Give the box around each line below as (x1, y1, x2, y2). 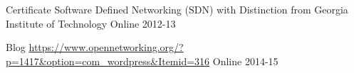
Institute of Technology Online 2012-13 (6, 16, 176, 30)
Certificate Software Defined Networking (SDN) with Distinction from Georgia (6, 2, 348, 16)
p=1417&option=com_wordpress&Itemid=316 (6, 53, 210, 68)
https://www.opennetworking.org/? (28, 40, 184, 55)
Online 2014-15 (212, 53, 278, 68)
